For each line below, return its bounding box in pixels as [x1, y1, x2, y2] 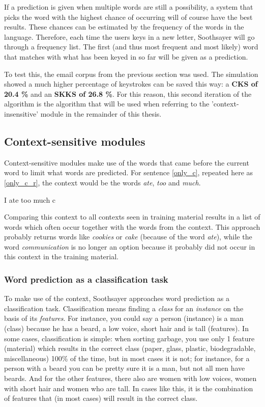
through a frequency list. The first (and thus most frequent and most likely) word [4, 41, 258, 52]
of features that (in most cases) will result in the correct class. [4, 393, 198, 403]
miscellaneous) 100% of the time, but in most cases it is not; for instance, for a [4, 352, 250, 363]
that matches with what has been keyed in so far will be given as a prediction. [4, 51, 248, 62]
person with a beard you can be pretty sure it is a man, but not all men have [4, 363, 245, 373]
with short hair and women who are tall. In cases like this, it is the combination [4, 383, 253, 393]
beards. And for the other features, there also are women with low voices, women [4, 373, 257, 384]
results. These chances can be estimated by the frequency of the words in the [4, 21, 244, 32]
